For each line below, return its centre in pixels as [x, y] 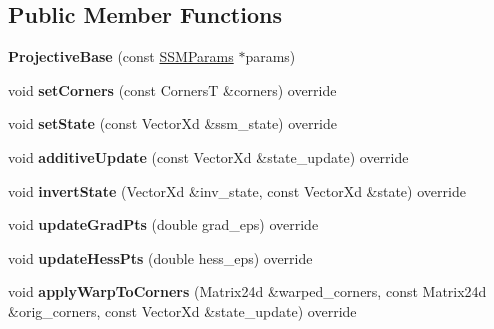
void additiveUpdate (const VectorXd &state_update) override [208, 156]
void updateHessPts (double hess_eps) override [160, 257]
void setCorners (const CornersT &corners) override [172, 89]
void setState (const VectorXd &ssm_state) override [172, 123]
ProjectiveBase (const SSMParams [121, 56]
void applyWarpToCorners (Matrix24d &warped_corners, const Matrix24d [247, 291]
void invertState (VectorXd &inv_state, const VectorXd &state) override [237, 190]
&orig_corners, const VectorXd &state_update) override [182, 310]
